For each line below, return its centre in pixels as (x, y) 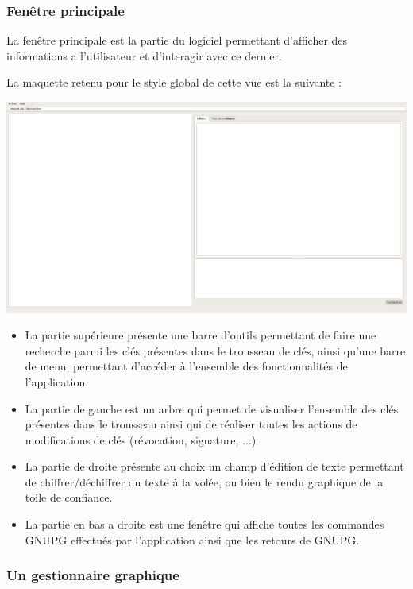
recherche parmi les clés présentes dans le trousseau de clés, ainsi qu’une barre (215, 350)
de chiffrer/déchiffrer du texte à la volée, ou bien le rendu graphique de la (204, 481)
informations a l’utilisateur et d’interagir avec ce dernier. (144, 55)
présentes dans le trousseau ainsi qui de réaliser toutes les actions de (191, 424)
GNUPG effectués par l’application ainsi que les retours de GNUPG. (192, 539)
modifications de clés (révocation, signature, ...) (141, 439)
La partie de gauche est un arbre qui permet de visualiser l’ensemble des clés (212, 408)
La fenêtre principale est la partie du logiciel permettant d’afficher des (177, 40)
